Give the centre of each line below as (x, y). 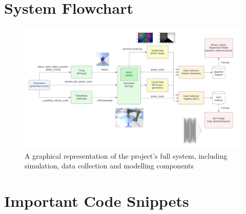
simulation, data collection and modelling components (109, 166)
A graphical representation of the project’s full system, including (126, 155)
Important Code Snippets (97, 201)
